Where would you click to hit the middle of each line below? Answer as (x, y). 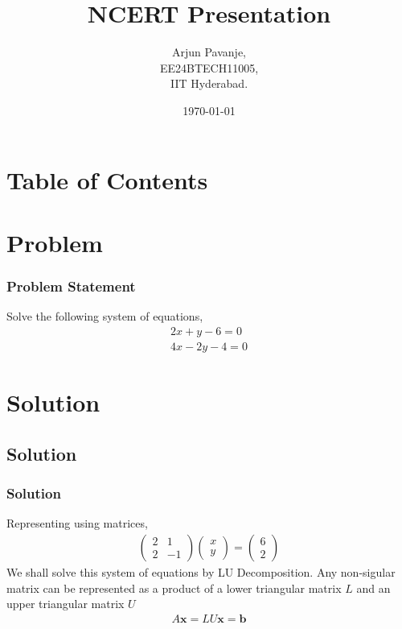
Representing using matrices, (77, 523)
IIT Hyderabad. (209, 83)
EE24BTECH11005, (209, 67)
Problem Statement (71, 286)
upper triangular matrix (66, 604)
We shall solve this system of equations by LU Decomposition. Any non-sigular (201, 571)
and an (373, 588)
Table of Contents (107, 179)
